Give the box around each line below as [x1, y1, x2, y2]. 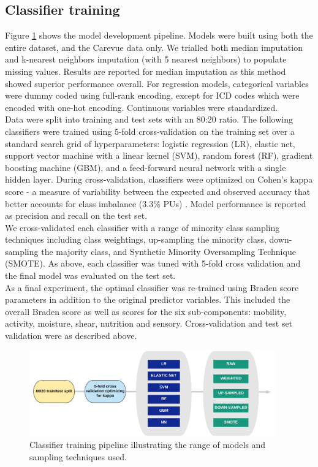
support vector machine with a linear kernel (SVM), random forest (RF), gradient [5, 149, 313, 162]
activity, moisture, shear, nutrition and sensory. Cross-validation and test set [5, 317, 293, 330]
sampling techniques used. [29, 450, 127, 463]
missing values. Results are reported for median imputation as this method [5, 64, 286, 77]
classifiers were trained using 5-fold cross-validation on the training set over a [5, 124, 295, 137]
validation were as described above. [5, 329, 137, 342]
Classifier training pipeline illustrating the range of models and [29, 438, 266, 451]
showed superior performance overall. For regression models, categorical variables [5, 77, 309, 89]
